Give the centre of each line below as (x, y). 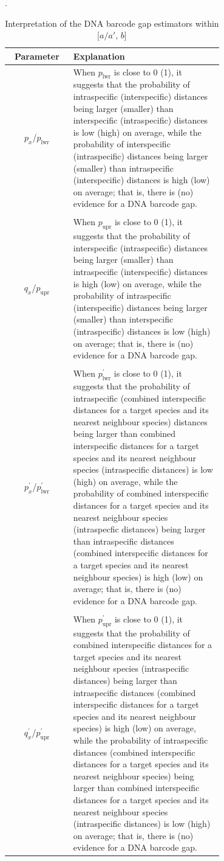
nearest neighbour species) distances (140, 421)
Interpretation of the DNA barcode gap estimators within (112, 23)
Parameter (37, 56)
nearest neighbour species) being (134, 776)
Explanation (99, 56)
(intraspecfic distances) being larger (139, 529)
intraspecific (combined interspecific (140, 398)
